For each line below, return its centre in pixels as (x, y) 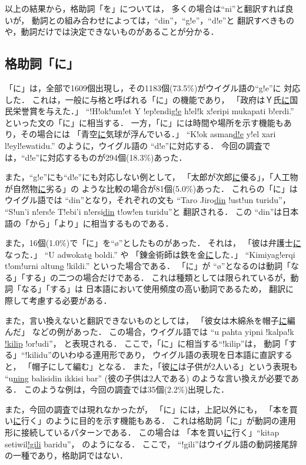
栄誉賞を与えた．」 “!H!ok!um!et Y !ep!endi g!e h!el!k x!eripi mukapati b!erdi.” (153, 111)
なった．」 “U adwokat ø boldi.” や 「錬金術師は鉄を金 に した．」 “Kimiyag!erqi (150, 254)
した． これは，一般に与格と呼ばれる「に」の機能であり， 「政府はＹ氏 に (147, 99)
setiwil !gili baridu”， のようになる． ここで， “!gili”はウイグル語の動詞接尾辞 (151, 444)
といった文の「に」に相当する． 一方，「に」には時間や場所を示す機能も (144, 122)
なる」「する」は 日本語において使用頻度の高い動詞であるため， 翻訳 (153, 289)
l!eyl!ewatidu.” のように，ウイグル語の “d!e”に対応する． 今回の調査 (134, 145)
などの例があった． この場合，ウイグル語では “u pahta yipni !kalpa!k (163, 332)
